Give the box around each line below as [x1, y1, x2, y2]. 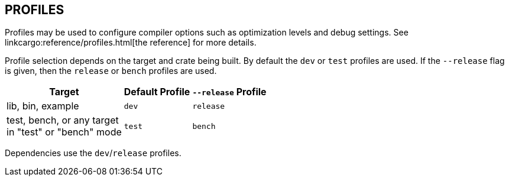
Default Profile [124, 86, 190, 98]
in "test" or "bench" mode [7, 126, 122, 138]
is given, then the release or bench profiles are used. [5, 66, 217, 76]
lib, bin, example [7, 100, 79, 112]
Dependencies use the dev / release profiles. [5, 148, 181, 159]
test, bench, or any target [7, 114, 119, 127]
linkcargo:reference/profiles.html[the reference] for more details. [5, 37, 257, 48]
